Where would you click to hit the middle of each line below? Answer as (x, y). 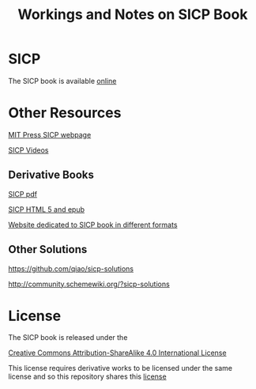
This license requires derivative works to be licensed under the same (120, 368)
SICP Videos (28, 150)
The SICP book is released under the (68, 338)
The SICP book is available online (62, 81)
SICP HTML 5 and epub (47, 209)
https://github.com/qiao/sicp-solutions (71, 268)
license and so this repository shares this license (88, 376)
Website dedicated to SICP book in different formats (93, 225)
